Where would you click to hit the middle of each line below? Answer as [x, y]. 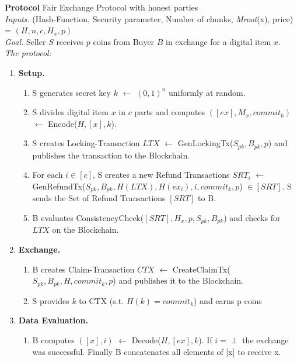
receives [70, 41]
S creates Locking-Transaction [86, 143]
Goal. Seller [25, 41]
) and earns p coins [228, 300]
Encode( [63, 123]
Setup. [32, 72]
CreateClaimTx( [201, 269]
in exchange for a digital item [219, 41]
